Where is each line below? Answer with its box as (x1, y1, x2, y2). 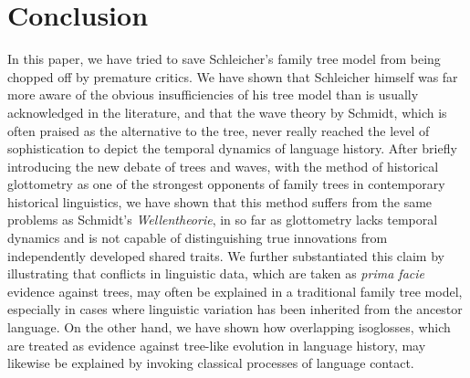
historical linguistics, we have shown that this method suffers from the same (7, 192, 433, 211)
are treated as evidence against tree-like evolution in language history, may (7, 335, 426, 354)
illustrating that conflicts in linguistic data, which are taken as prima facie (7, 264, 424, 283)
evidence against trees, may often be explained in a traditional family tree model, (7, 281, 463, 300)
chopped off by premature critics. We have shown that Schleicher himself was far (7, 67, 458, 86)
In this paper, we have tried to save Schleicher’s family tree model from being (7, 49, 441, 68)
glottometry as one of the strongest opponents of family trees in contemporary (7, 174, 445, 194)
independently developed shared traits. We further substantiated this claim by (7, 246, 444, 265)
